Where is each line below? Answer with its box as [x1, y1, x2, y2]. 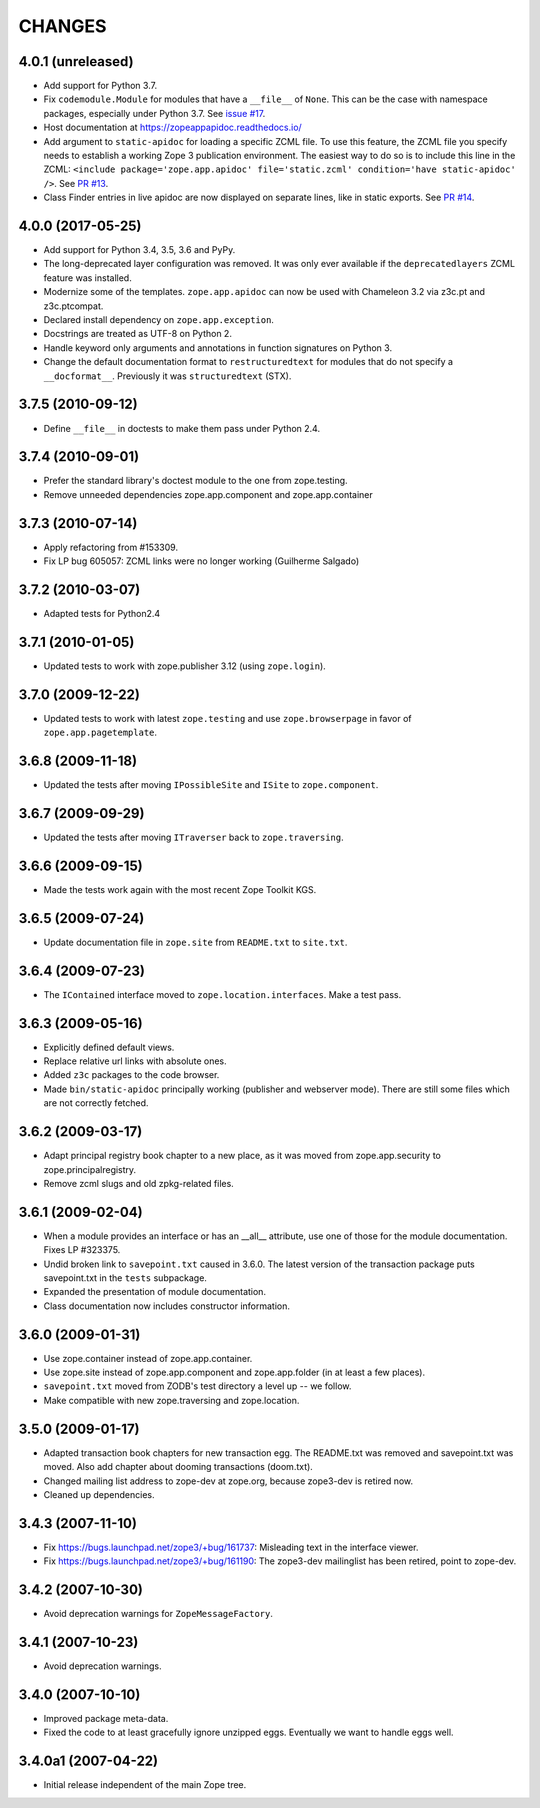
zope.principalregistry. [43, 1163, 137, 1175]
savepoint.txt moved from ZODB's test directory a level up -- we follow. [43, 1380, 352, 1392]
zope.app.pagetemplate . [43, 726, 158, 739]
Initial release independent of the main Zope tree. [43, 1779, 247, 1791]
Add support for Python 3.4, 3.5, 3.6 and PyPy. [43, 244, 236, 256]
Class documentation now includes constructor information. [43, 1300, 290, 1312]
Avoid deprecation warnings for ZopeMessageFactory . [43, 1608, 274, 1620]
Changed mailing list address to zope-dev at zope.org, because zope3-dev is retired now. [43, 1475, 414, 1487]
